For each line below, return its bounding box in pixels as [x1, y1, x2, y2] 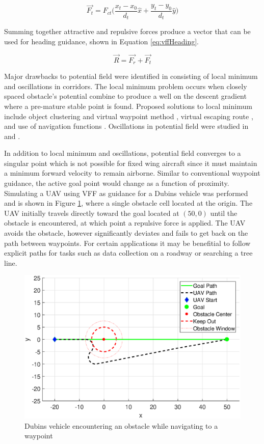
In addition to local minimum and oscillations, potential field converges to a [4, 148, 241, 158]
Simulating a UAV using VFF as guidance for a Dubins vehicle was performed [4, 187, 248, 198]
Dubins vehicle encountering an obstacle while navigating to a [24, 420, 218, 431]
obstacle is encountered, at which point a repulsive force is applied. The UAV [4, 217, 246, 228]
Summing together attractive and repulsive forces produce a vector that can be [4, 26, 251, 37]
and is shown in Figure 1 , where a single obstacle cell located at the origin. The [4, 198, 253, 208]
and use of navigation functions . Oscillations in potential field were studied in [4, 121, 249, 131]
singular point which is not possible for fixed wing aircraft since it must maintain [4, 157, 257, 168]
